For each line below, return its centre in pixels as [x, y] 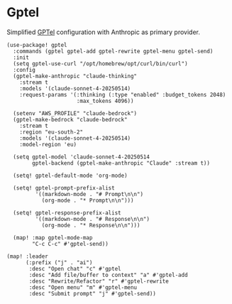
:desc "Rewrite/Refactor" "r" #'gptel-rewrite [99, 281]
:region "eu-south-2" [51, 132]
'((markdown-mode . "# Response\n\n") [93, 219]
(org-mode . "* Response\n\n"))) [91, 225]
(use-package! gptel [37, 45]
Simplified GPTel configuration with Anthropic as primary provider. [103, 32]
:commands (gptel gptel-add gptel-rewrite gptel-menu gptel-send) [113, 51]
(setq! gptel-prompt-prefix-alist [64, 188]
